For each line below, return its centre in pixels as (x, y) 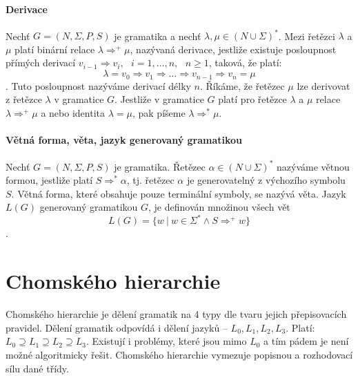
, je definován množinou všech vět (219, 207)
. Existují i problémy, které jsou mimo (166, 341)
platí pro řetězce (252, 99)
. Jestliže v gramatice (159, 99)
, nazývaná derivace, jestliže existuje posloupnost (233, 49)
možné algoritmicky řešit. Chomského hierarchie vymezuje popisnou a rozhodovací (179, 354)
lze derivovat (324, 85)
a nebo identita (73, 112)
